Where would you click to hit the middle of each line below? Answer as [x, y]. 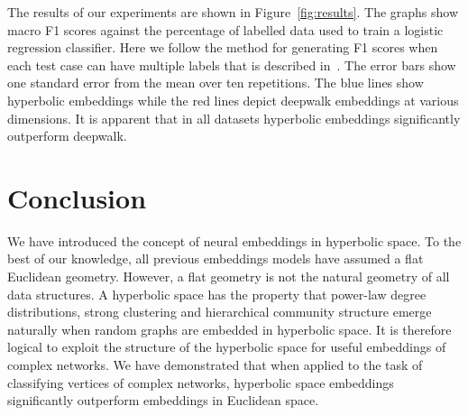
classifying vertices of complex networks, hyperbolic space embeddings [201, 382]
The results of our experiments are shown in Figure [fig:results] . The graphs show [233, 12]
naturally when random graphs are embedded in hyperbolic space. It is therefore [229, 329]
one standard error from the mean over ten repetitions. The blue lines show [216, 83]
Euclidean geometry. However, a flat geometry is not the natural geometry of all [229, 277]
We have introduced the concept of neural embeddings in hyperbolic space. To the [234, 240]
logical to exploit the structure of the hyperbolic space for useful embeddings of [227, 347]
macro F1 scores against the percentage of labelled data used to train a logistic [225, 29]
